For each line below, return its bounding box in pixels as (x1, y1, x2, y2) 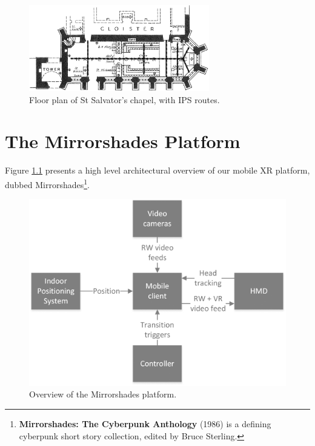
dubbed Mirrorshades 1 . (5, 176, 90, 191)
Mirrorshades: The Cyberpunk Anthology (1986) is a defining (19, 417, 271, 430)
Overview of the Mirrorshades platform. (29, 388, 177, 400)
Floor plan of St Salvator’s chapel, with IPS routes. (29, 93, 220, 106)
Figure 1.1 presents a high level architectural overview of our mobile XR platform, (5, 164, 310, 177)
